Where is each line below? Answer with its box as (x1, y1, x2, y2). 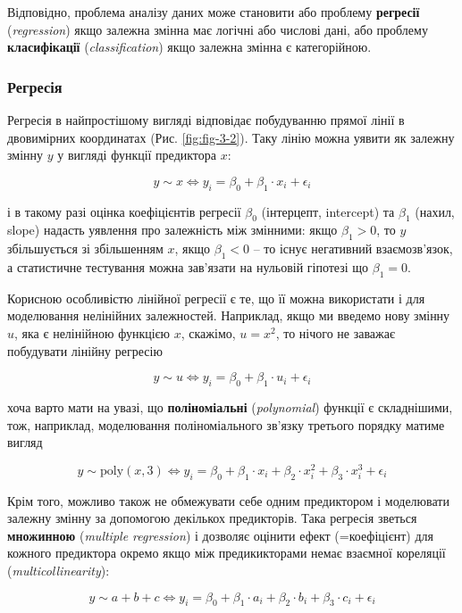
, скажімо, (181, 323, 236, 342)
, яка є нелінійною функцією (14, 323, 171, 342)
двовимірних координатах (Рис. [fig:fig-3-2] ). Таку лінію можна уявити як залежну (7, 128, 455, 146)
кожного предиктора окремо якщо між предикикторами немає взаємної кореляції (7, 543, 446, 562)
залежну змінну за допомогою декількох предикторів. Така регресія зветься (7, 509, 417, 527)
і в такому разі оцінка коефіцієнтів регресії (7, 202, 241, 220)
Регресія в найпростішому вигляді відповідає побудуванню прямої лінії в (7, 111, 405, 128)
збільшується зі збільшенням (7, 239, 164, 258)
